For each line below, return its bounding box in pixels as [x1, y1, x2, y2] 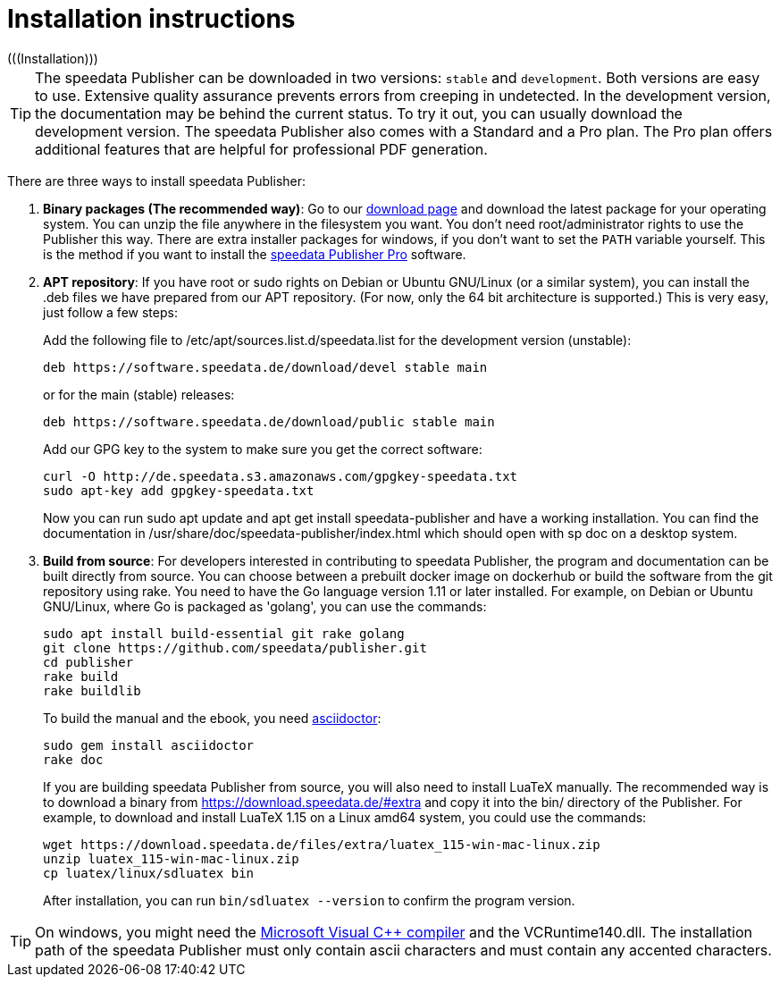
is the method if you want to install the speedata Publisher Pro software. [43, 246, 466, 262]
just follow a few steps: [43, 304, 178, 320]
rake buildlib [43, 683, 141, 698]
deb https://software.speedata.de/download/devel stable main [43, 359, 488, 374]
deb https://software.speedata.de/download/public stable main [43, 414, 495, 429]
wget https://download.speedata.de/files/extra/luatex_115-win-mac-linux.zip [43, 837, 600, 852]
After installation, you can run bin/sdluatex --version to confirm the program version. [43, 892, 575, 908]
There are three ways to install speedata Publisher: [7, 172, 306, 189]
